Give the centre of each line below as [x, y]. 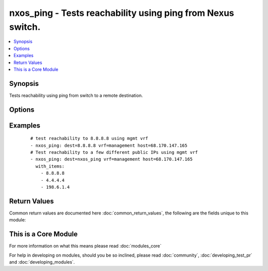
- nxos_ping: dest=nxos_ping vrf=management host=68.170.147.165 [112, 159]
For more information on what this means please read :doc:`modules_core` [85, 246]
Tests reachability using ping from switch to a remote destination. [76, 95]
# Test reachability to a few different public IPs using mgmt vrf [114, 152]
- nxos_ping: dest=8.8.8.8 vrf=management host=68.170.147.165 [109, 145]
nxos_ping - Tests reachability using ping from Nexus [122, 13]
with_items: [50, 166]
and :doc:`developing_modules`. [42, 262]
